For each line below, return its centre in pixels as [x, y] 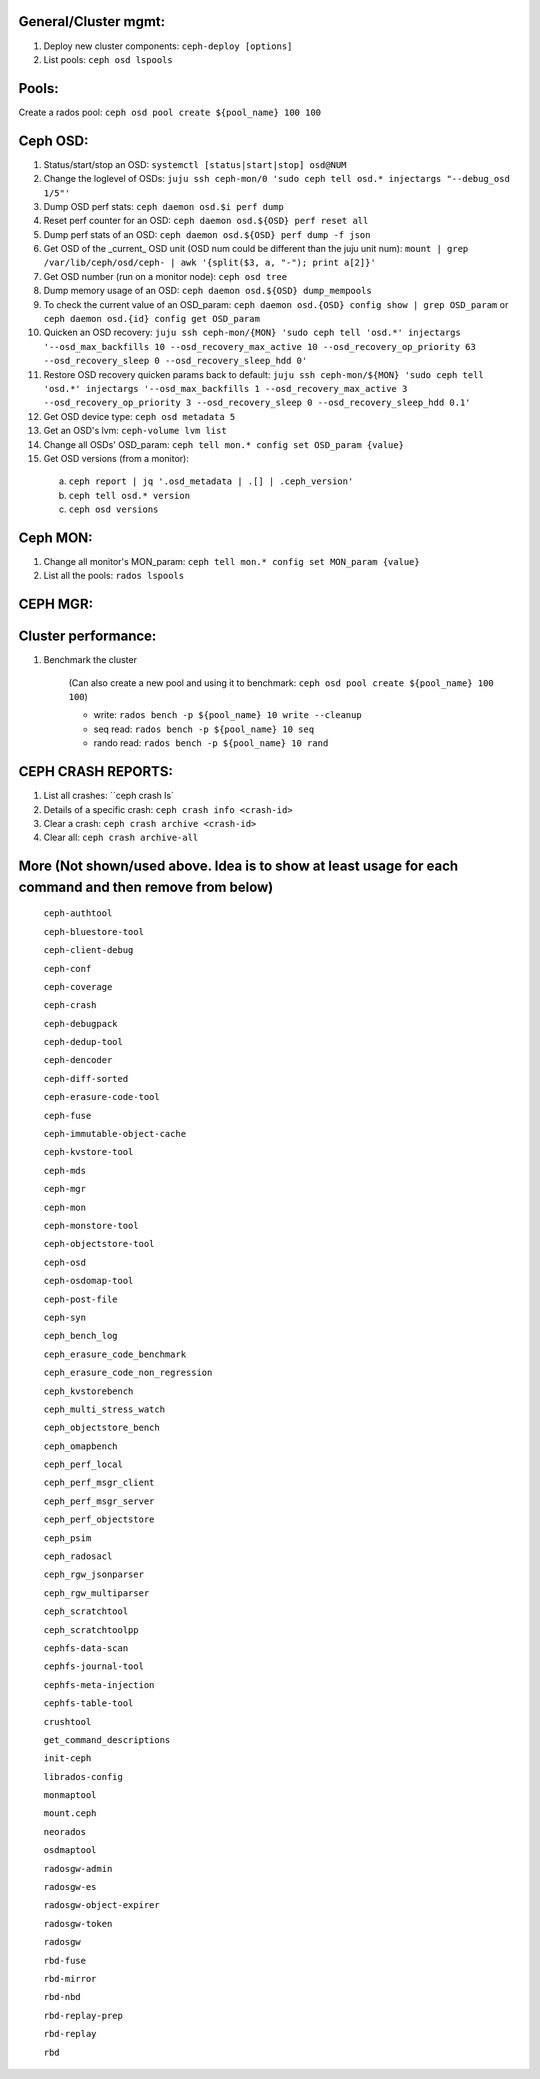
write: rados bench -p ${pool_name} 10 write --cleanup [227, 715]
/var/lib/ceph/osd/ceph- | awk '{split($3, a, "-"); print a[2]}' [210, 263]
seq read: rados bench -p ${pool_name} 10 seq [204, 729]
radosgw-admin [78, 1868]
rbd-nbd [62, 1997]
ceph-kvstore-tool [88, 1152]
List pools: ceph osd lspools [108, 59]
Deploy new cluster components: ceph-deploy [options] [168, 46]
